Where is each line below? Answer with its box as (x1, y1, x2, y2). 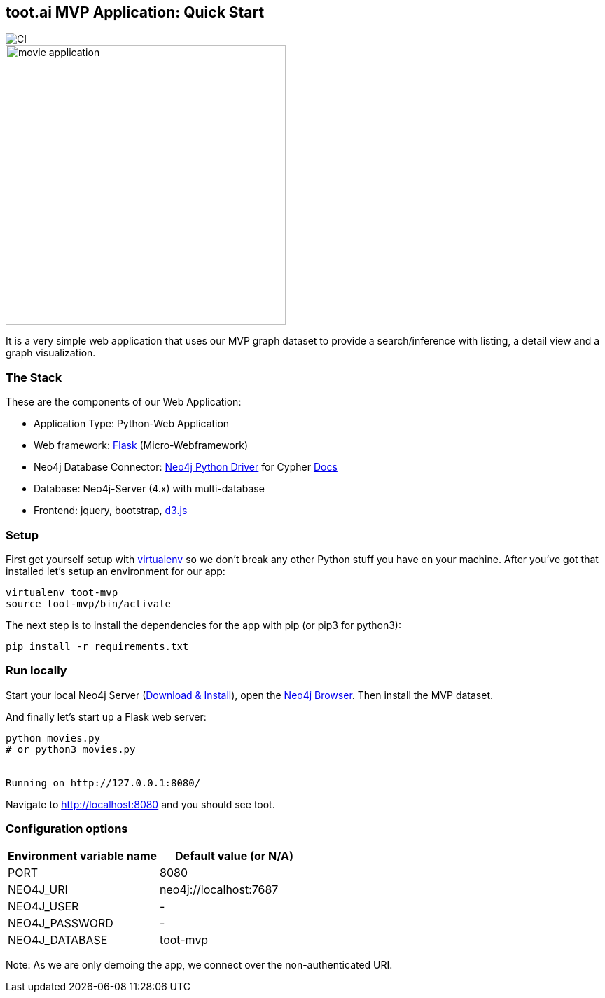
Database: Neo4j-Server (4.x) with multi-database (34, 483, 265, 495)
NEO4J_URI (8, 882, 68, 897)
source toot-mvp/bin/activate (6, 597, 172, 609)
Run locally (6, 663, 67, 678)
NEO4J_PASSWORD (8, 916, 113, 931)
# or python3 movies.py (6, 743, 136, 755)
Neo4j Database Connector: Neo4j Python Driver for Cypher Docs (34, 461, 338, 473)
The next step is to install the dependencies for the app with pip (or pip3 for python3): (6, 618, 401, 631)
